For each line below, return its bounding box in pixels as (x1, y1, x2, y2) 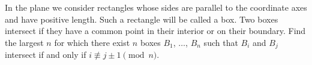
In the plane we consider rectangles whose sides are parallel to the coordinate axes (5, 1, 307, 13)
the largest (5, 36, 44, 48)
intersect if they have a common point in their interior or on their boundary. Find (5, 24, 306, 37)
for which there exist (54, 36, 130, 48)
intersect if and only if (5, 48, 86, 61)
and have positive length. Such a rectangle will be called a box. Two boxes (5, 13, 278, 25)
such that (203, 36, 238, 48)
